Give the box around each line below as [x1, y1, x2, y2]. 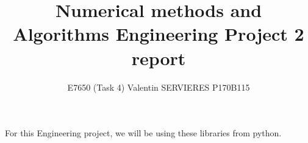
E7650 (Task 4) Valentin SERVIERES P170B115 [67, 80, 250, 93]
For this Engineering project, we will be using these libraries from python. [5, 127, 282, 139]
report [131, 45, 186, 70]
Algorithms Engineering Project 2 [13, 21, 304, 46]
